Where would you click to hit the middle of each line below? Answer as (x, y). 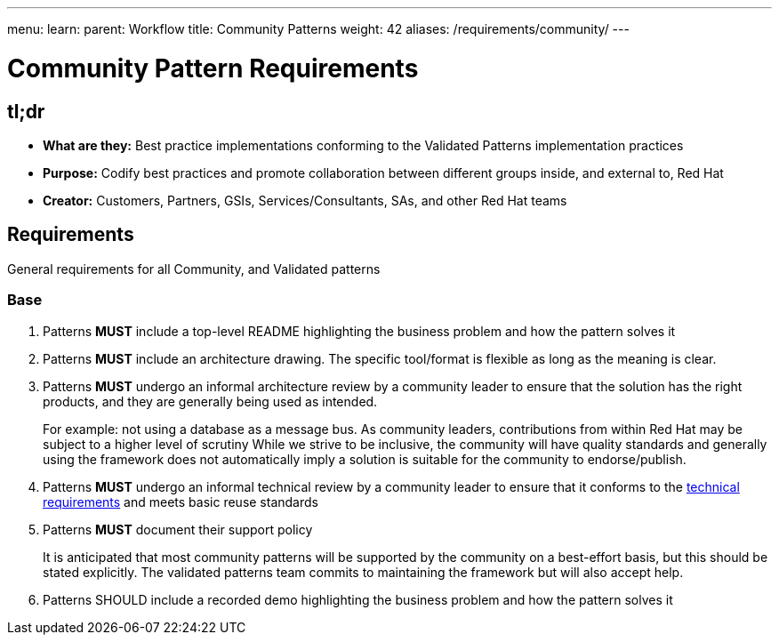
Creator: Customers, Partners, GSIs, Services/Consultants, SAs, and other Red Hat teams (305, 200)
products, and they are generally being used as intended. (210, 401)
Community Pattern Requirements (213, 68)
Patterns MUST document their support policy (178, 529)
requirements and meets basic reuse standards (181, 502)
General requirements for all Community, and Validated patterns (194, 269)
